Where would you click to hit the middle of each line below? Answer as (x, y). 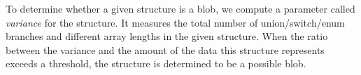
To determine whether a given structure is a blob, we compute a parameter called (180, 8)
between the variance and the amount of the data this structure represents (165, 49)
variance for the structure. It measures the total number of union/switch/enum (175, 22)
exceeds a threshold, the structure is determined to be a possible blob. (156, 63)
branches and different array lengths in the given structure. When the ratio (167, 36)
